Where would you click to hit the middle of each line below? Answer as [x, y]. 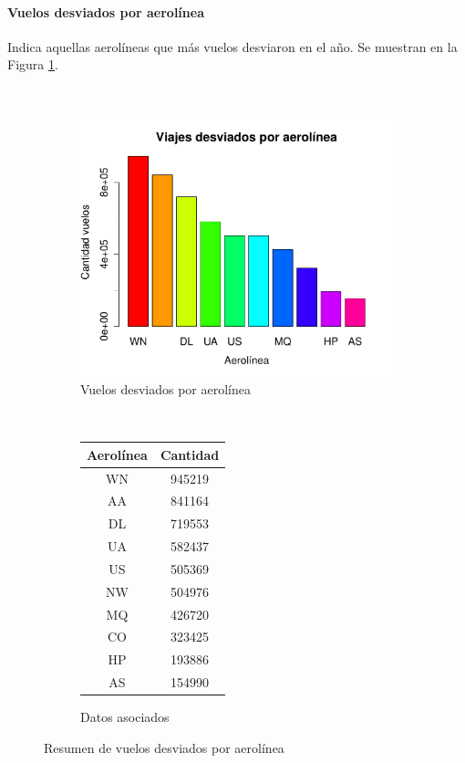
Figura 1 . [33, 64]
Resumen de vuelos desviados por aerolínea [164, 747]
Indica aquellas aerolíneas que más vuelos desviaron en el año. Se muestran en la [232, 46]
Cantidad [190, 454]
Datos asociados [125, 717]
